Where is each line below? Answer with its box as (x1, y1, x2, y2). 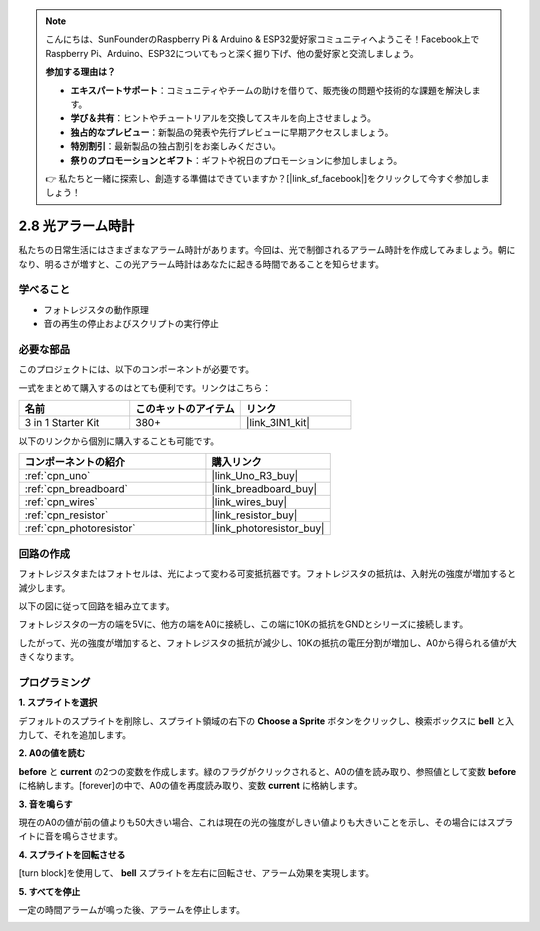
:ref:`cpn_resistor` (24, 508, 109, 522)
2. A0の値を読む (18, 747, 86, 759)
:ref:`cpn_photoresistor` (24, 521, 136, 535)
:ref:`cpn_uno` (24, 469, 91, 483)
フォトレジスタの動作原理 (43, 303, 149, 315)
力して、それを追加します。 (18, 729, 132, 741)
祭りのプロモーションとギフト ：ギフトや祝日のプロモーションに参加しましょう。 (70, 154, 403, 166)
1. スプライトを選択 (18, 696, 98, 709)
